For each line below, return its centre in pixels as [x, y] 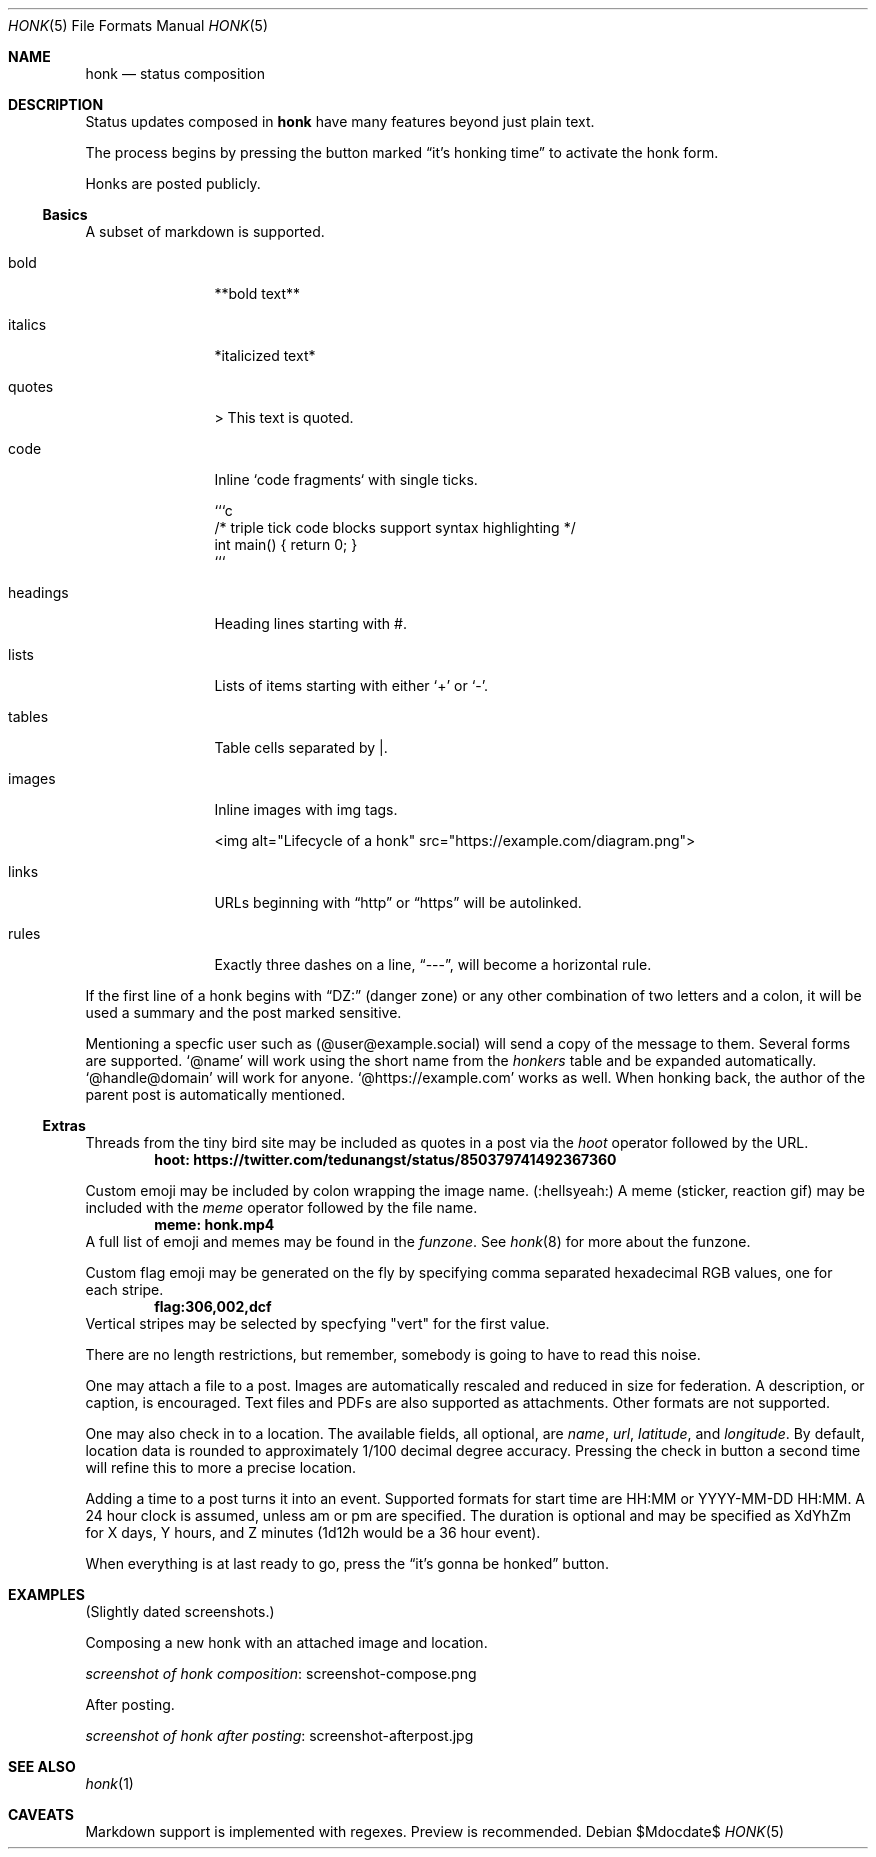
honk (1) [109, 1783]
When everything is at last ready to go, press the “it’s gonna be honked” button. [347, 1563]
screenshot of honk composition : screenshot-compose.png [281, 1673]
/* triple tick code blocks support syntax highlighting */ [395, 527]
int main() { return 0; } [286, 544]
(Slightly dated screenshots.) [180, 1611]
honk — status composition [175, 73]
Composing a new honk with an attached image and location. [286, 1642]
